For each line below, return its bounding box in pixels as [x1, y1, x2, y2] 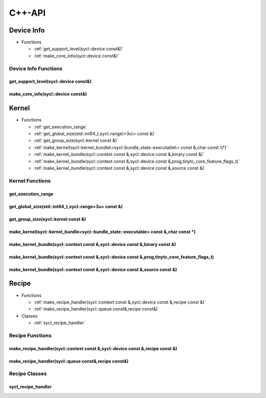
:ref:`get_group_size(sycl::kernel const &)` [33, 138, 118, 144]
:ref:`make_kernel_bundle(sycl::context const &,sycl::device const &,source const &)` [33, 165, 206, 171]
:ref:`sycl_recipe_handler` [33, 320, 86, 326]
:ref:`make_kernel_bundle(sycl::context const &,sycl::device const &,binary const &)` [33, 152, 204, 157]
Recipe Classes [9, 370, 47, 377]
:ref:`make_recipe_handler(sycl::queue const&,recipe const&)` [33, 306, 160, 312]
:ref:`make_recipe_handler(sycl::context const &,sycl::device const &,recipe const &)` [33, 299, 206, 305]
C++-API [9, 7, 46, 18]
